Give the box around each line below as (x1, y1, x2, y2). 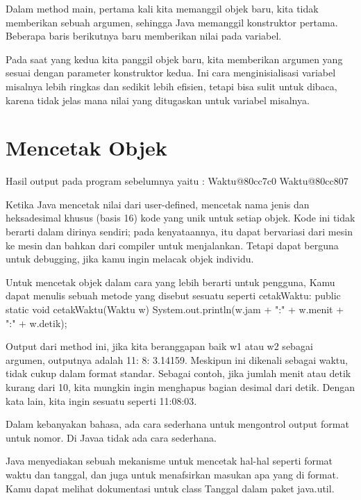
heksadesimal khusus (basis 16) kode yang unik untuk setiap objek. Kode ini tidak (6, 210, 355, 225)
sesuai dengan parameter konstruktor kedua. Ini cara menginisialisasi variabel (6, 65, 336, 80)
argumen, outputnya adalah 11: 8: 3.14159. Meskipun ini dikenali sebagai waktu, (6, 352, 348, 367)
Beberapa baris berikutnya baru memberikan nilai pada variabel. (6, 28, 282, 43)
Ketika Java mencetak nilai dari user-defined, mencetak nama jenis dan (6, 197, 310, 211)
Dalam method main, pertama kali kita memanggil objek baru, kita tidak (6, 1, 319, 15)
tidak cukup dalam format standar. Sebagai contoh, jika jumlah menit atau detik (6, 366, 351, 381)
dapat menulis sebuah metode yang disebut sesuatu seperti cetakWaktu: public (6, 288, 341, 303)
